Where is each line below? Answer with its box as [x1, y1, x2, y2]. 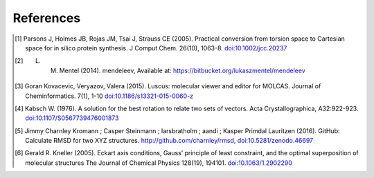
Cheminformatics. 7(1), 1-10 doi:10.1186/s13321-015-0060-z [25, 92, 194, 100]
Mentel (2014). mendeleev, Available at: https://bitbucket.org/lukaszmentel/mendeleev [59, 66, 306, 75]
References [12, 10, 81, 26]
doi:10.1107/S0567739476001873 [25, 114, 119, 122]
